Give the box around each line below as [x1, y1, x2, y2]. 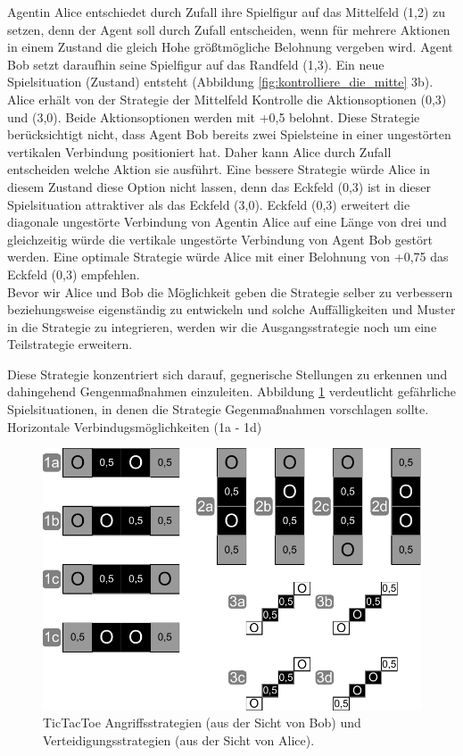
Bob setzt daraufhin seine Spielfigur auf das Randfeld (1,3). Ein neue [7, 54, 384, 73]
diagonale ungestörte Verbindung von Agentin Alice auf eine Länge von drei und [7, 212, 447, 231]
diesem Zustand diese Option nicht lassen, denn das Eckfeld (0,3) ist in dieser [7, 177, 431, 195]
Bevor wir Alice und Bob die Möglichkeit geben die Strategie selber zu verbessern [7, 282, 453, 301]
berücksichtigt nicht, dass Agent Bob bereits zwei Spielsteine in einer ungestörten [7, 125, 451, 144]
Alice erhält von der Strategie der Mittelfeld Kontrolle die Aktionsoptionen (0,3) [7, 89, 447, 108]
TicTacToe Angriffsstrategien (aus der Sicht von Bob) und [43, 713, 361, 732]
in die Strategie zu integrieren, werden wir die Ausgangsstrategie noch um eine [7, 317, 437, 336]
